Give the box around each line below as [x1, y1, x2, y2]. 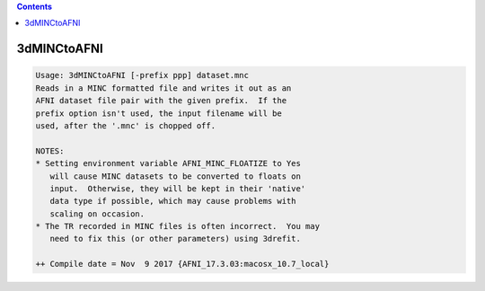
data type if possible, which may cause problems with [49, 196, 296, 207]
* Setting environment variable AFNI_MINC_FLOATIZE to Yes [35, 158, 301, 169]
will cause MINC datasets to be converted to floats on [49, 171, 301, 181]
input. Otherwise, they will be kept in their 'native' [49, 183, 306, 193]
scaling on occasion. [49, 208, 145, 219]
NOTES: [35, 145, 65, 156]
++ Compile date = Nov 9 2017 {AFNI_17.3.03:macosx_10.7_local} [35, 259, 330, 269]
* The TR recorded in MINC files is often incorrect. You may [35, 221, 321, 232]
